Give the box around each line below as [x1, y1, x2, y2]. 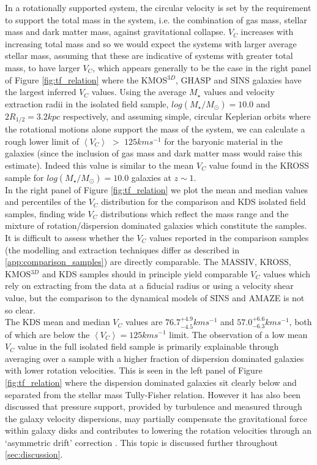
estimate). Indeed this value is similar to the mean [5, 158, 194, 171]
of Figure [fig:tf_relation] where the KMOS [5, 73, 168, 86]
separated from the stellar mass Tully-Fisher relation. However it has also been [5, 388, 301, 401]
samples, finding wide [5, 207, 85, 220]
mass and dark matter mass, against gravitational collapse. [5, 25, 226, 38]
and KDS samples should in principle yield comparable [42, 267, 248, 280]
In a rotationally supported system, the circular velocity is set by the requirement [5, 1, 311, 13]
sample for [5, 171, 44, 183]
